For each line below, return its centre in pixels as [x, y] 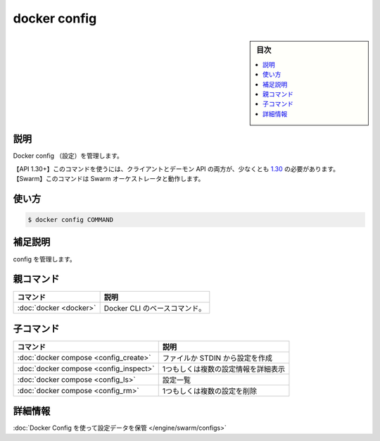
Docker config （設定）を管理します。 [68, 156]
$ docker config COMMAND [71, 220]
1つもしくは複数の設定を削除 [210, 391]
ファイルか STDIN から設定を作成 [217, 358]
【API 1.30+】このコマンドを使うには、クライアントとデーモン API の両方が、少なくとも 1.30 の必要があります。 [176, 168]
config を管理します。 [45, 259]
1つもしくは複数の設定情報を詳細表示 [224, 368]
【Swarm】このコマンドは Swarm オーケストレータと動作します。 [109, 179]
